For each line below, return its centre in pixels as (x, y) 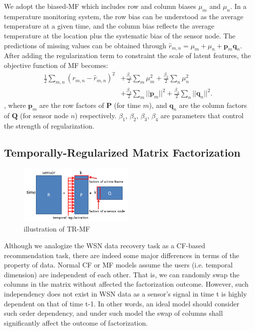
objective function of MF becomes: (56, 65)
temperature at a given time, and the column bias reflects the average (109, 26)
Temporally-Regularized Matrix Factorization (122, 152)
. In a (238, 6)
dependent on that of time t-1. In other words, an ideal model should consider (122, 303)
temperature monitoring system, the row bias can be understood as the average (124, 16)
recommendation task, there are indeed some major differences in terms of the (122, 255)
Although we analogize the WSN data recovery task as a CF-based (105, 246)
